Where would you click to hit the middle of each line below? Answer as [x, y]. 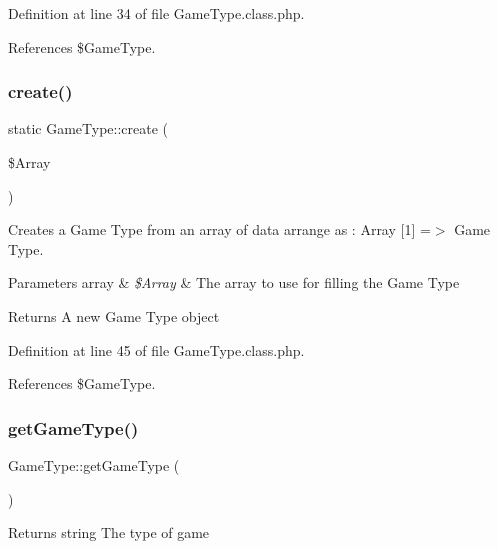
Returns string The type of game [109, 532]
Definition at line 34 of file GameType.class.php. [156, 13]
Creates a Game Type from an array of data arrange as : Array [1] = [219, 229]
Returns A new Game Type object [114, 315]
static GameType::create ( [88, 128]
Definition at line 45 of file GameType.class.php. [156, 349]
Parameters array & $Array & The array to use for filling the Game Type [234, 282]
